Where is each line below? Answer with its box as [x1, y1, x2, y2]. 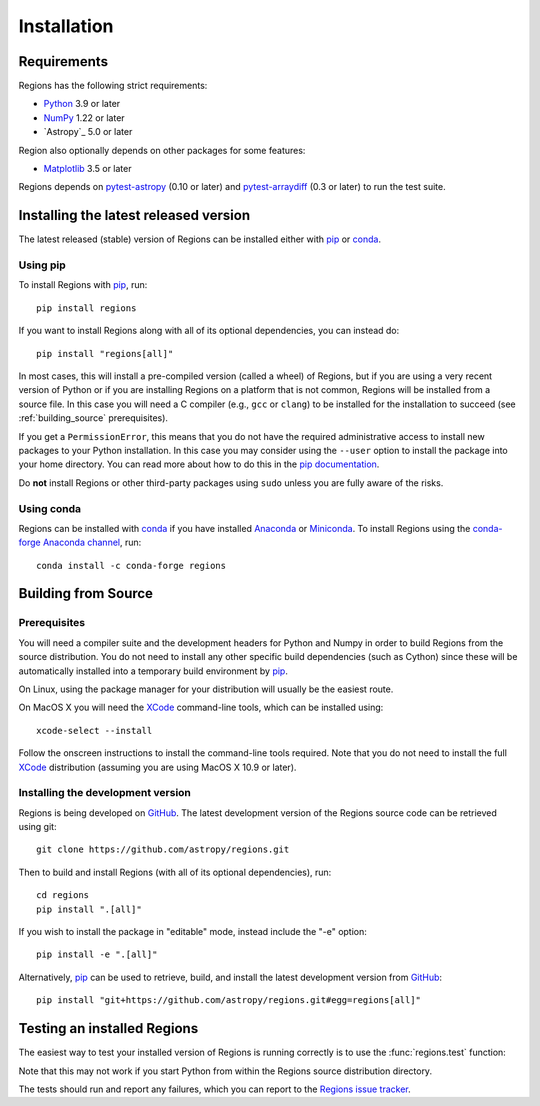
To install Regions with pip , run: [18, 279, 148, 291]
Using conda [18, 501, 82, 515]
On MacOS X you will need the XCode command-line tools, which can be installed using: [18, 701, 384, 714]
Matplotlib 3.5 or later [43, 163, 132, 175]
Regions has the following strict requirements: [18, 80, 208, 92]
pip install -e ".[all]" [36, 949, 158, 960]
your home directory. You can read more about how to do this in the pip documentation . [18, 458, 380, 470]
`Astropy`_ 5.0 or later [43, 126, 133, 138]
